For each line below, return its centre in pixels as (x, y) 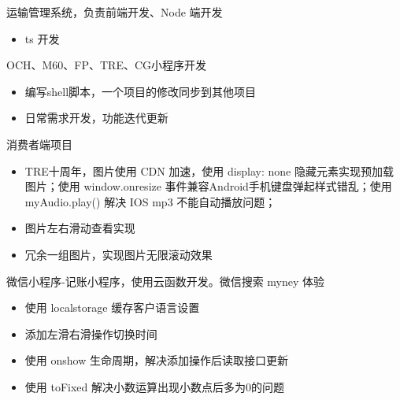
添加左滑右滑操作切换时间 (91, 333)
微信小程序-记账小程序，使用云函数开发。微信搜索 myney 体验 (166, 281)
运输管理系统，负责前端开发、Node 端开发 (115, 12)
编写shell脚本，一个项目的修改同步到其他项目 (141, 91)
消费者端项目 (39, 144)
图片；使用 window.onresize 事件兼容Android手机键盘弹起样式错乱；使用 (208, 186)
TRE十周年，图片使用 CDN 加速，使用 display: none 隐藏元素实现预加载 (209, 170)
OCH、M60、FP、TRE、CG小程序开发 (107, 65)
